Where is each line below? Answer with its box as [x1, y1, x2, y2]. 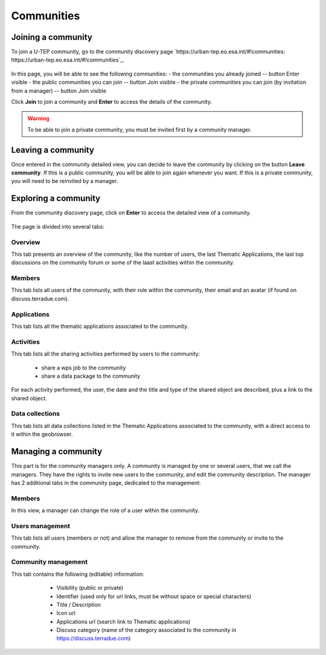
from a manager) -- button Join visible [11, 87, 107, 94]
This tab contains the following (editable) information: [11, 570, 144, 578]
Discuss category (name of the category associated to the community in [56, 627, 237, 634]
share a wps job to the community [41, 364, 126, 371]
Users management [11, 522, 71, 530]
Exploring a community [11, 193, 101, 203]
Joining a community [11, 32, 93, 42]
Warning [27, 115, 50, 122]
